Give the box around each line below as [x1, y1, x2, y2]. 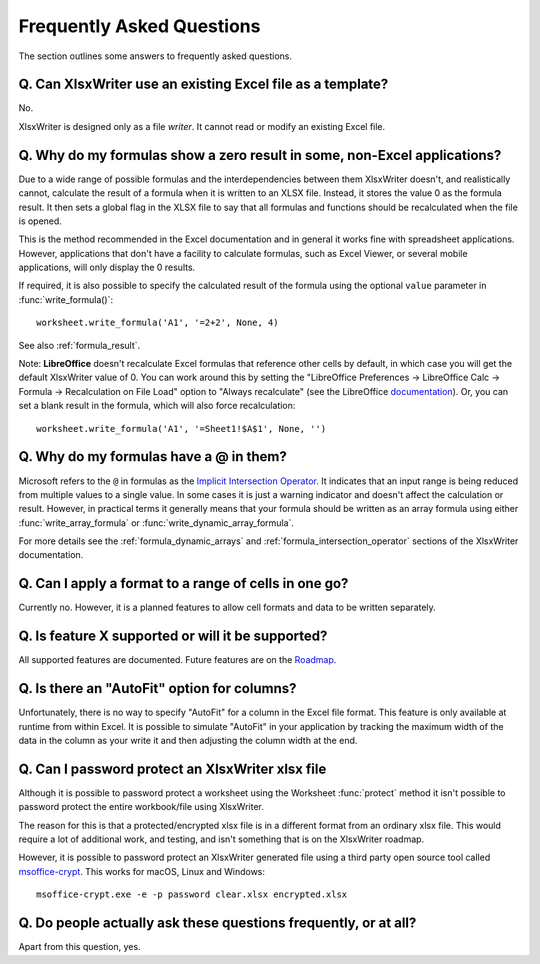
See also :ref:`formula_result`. [18, 339, 141, 351]
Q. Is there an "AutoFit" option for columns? [18, 680, 297, 697]
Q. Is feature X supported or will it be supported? [18, 628, 328, 645]
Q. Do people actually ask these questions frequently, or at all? [18, 915, 417, 932]
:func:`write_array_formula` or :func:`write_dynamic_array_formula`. [18, 516, 295, 529]
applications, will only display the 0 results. [18, 261, 196, 274]
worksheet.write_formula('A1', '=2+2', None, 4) [36, 317, 279, 329]
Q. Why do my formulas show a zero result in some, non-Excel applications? [18, 146, 502, 164]
